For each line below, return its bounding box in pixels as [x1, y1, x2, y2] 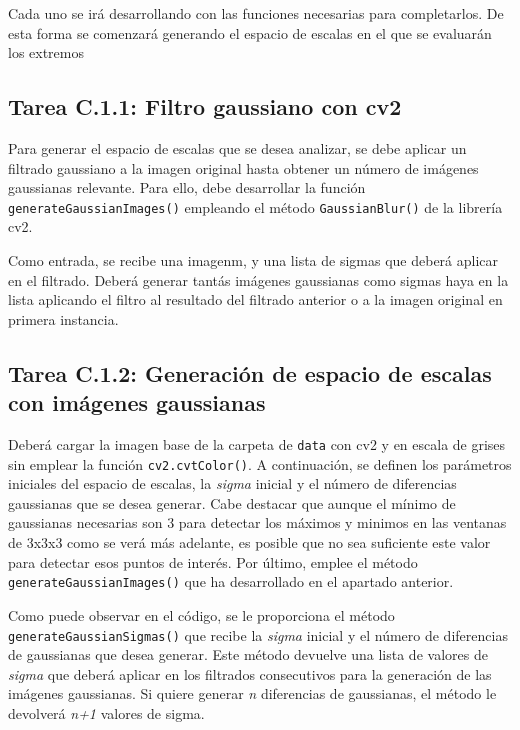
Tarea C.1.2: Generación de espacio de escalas [8, 357, 492, 388]
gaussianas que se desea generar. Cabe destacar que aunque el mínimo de [8, 492, 456, 513]
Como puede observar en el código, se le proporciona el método [8, 604, 395, 625]
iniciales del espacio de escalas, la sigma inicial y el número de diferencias [8, 473, 457, 494]
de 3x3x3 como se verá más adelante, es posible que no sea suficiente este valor [8, 532, 491, 553]
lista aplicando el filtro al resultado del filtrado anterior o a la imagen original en [8, 289, 503, 310]
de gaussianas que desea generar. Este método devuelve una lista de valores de [8, 644, 488, 665]
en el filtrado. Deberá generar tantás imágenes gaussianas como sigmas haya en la [8, 269, 509, 290]
